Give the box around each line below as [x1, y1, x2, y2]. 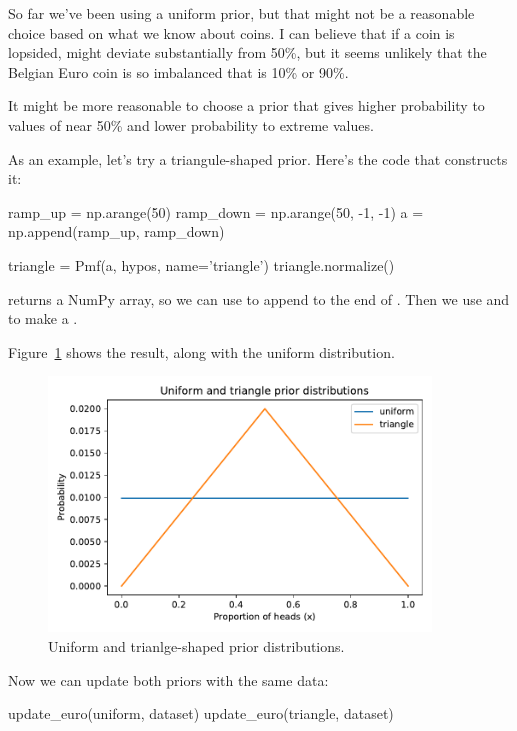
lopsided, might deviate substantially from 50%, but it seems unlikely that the [8, 42, 487, 63]
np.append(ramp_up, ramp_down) [8, 221, 225, 242]
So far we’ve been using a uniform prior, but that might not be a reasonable [8, 3, 475, 23]
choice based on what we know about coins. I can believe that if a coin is [8, 22, 455, 43]
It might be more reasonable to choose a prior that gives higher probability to [8, 95, 485, 116]
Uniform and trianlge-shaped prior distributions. [48, 635, 345, 656]
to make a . [8, 308, 78, 329]
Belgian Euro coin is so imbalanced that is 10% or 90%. [8, 61, 349, 82]
